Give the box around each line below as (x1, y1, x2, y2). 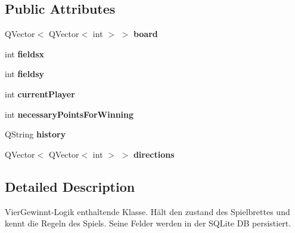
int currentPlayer (5, 87, 75, 100)
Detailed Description (5, 177, 135, 195)
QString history (5, 128, 66, 140)
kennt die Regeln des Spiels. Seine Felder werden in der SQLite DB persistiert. (5, 217, 291, 229)
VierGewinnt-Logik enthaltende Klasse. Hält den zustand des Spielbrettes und (5, 205, 290, 217)
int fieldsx (5, 47, 44, 60)
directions (133, 148, 175, 160)
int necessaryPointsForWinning (5, 108, 134, 120)
